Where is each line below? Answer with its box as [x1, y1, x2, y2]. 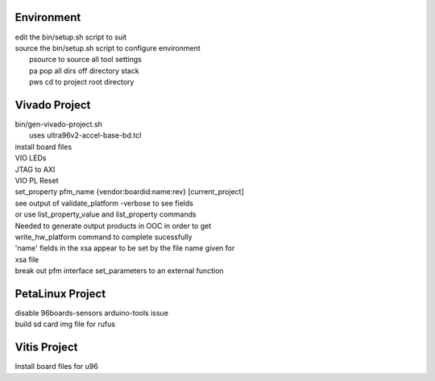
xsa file [14, 255, 39, 264]
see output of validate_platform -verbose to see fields [14, 198, 193, 208]
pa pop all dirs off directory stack [29, 65, 140, 76]
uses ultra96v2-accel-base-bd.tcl [29, 130, 142, 140]
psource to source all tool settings [29, 55, 143, 64]
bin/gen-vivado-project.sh [14, 119, 102, 129]
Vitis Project [14, 341, 78, 354]
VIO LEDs [14, 153, 47, 163]
